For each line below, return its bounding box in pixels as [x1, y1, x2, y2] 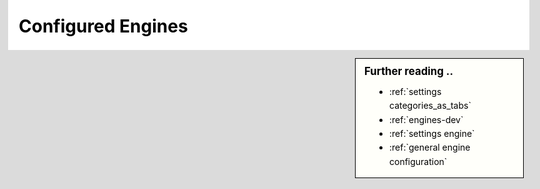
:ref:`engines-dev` [389, 113, 464, 125]
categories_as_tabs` [389, 100, 472, 112]
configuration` [389, 155, 448, 167]
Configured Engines [18, 15, 189, 37]
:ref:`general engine [389, 141, 471, 154]
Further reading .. [364, 64, 454, 78]
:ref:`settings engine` [389, 127, 475, 139]
